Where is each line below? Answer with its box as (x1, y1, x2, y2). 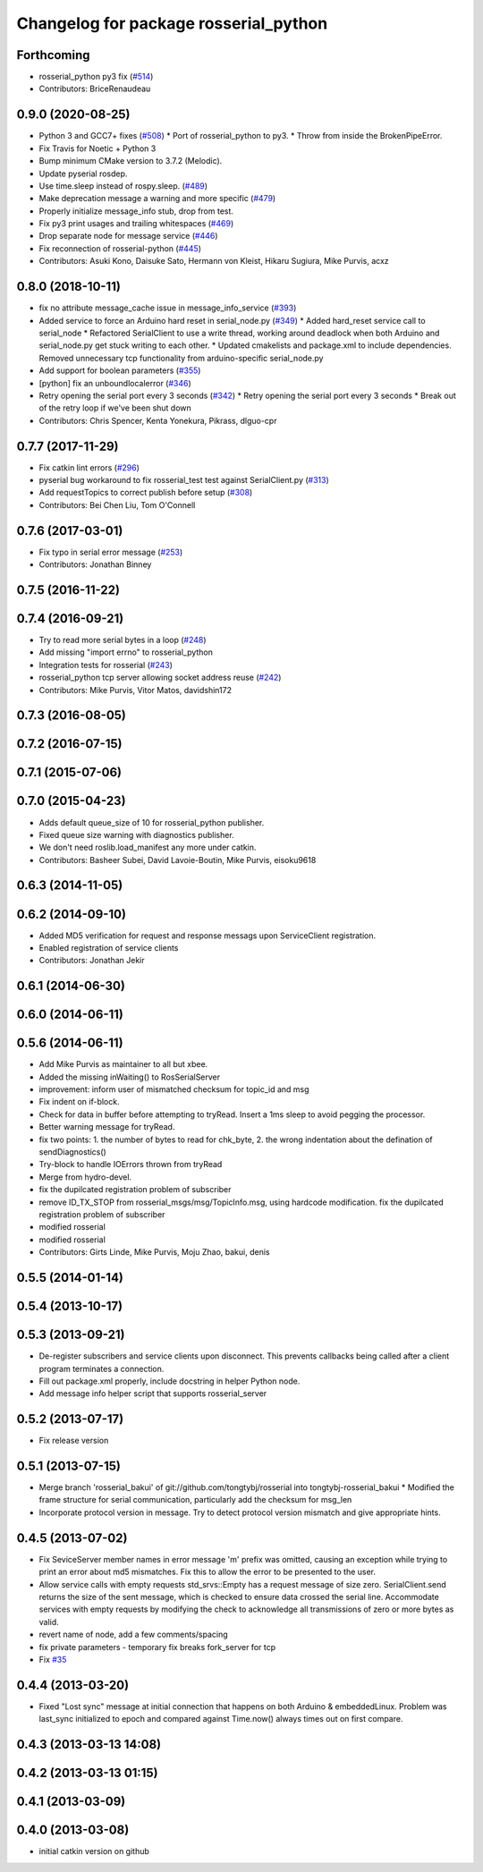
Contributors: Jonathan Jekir (38, 955, 145, 966)
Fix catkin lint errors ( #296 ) (38, 462, 140, 473)
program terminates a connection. (38, 1363, 165, 1374)
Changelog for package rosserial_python (16, 13, 328, 33)
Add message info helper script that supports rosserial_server (38, 1388, 267, 1399)
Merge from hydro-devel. (38, 1172, 132, 1182)
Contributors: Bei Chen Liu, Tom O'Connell (38, 499, 196, 510)
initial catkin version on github (38, 1846, 149, 1857)
